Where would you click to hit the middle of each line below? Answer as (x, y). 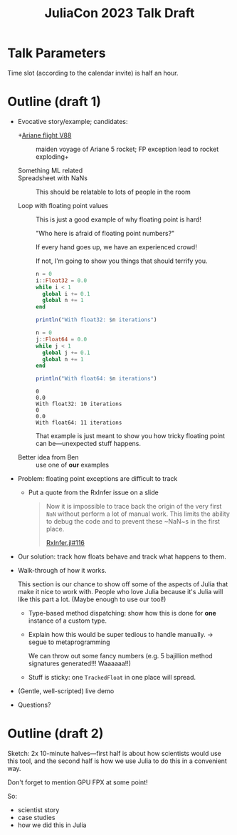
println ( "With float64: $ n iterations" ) (96, 379)
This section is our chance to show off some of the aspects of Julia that (123, 584)
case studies (36, 818)
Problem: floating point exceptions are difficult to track (98, 479)
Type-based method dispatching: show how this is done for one (122, 613)
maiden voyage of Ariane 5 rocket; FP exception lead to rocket (127, 149)
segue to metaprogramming (69, 642)
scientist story (38, 810)
